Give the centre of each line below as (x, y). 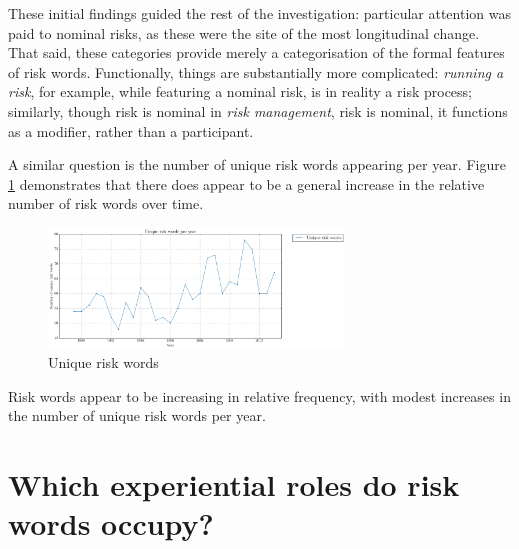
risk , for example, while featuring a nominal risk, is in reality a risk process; (240, 91)
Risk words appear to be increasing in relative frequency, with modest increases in (259, 395)
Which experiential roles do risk (234, 484)
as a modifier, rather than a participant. (131, 130)
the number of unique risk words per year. (137, 415)
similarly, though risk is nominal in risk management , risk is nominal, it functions (258, 110)
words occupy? (111, 523)
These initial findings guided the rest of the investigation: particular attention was (259, 13)
